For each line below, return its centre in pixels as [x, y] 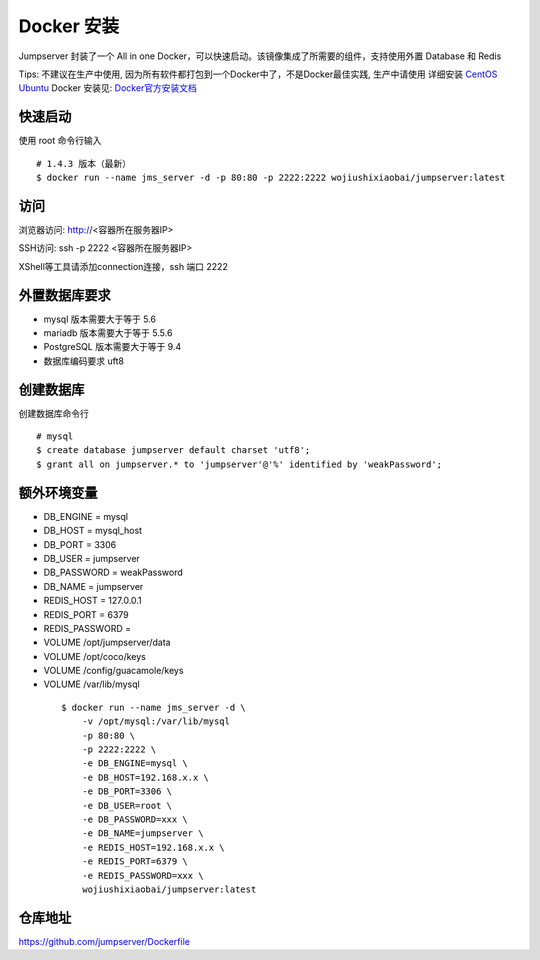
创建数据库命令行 [53, 413]
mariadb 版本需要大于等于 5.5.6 [108, 333]
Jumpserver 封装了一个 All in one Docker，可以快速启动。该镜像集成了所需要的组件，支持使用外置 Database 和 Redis [260, 56]
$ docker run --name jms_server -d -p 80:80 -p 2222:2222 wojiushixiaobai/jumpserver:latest [271, 178]
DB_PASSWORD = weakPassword [113, 572]
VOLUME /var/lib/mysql [91, 684]
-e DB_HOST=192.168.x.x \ [145, 777]
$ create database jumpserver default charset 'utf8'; [173, 450]
